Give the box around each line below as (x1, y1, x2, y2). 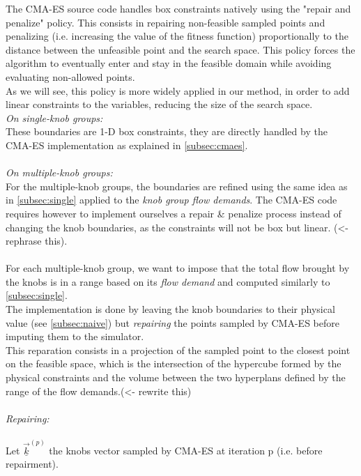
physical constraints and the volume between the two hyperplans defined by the (6, 370, 346, 385)
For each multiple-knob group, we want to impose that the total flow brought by (6, 261, 350, 275)
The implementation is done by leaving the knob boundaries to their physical (6, 302, 335, 316)
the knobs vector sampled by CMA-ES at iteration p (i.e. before (49, 443, 323, 457)
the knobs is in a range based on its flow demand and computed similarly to (6, 274, 330, 289)
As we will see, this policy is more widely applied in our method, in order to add (6, 83, 350, 98)
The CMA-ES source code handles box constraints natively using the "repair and (6, 1, 351, 15)
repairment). (6, 456, 59, 471)
